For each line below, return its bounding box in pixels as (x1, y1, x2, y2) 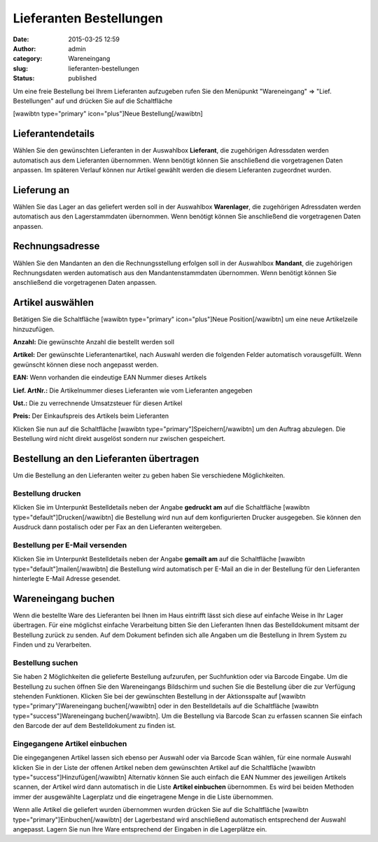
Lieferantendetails (13, 128, 94, 140)
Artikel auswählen (13, 297, 94, 309)
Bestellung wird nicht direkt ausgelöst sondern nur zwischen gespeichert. (13, 435, 226, 443)
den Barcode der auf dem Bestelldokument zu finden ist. (13, 722, 176, 730)
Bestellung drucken (13, 489, 81, 498)
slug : (13, 64, 28, 73)
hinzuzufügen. (13, 325, 55, 333)
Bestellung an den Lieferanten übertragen (13, 452, 199, 465)
